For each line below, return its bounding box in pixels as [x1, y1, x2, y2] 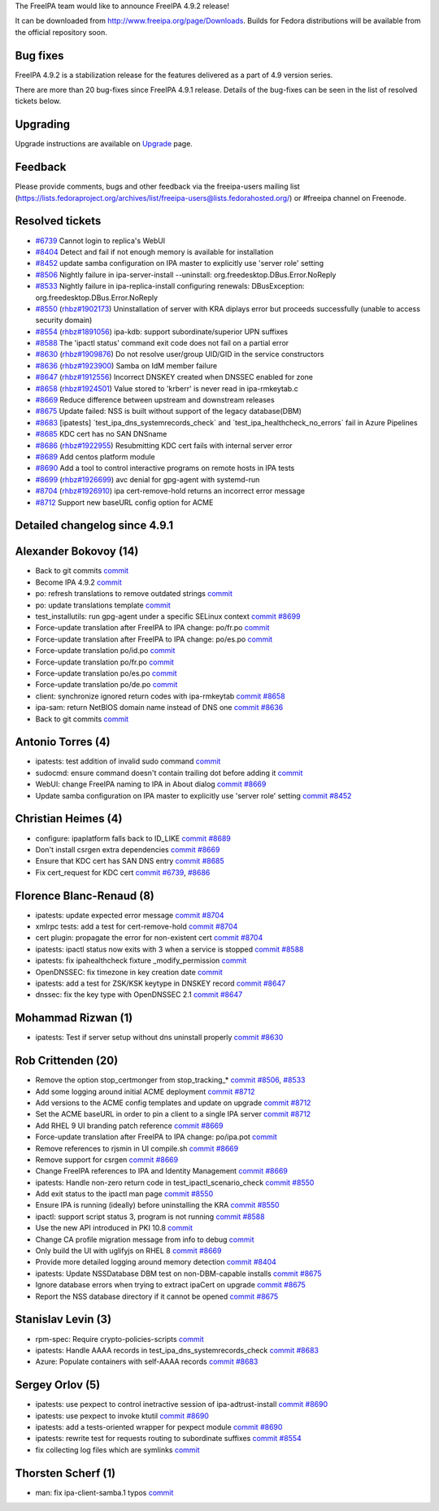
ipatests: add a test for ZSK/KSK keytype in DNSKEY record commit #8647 [35, 978, 286, 988]
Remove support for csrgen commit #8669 [35, 1155, 179, 1165]
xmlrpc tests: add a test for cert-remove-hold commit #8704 [35, 921, 238, 931]
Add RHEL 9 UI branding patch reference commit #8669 [35, 1121, 224, 1130]
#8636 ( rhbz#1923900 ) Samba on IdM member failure [35, 360, 218, 370]
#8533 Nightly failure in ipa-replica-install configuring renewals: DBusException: [35, 281, 305, 291]
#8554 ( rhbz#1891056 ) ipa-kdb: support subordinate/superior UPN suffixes [35, 326, 289, 337]
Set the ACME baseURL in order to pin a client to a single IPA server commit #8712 [35, 1109, 311, 1119]
